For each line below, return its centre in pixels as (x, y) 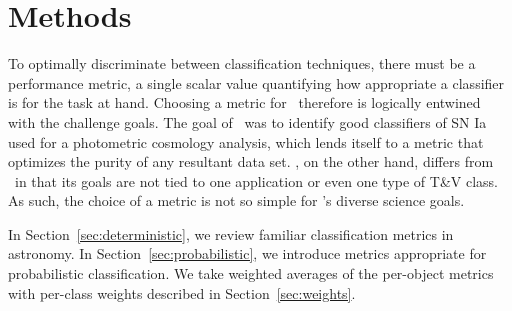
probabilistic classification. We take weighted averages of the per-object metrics (251, 273)
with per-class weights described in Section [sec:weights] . (182, 292)
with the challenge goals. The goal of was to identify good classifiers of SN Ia (247, 121)
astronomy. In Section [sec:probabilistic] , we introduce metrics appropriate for (247, 253)
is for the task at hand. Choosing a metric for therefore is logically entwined (244, 102)
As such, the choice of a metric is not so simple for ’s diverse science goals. (236, 200)
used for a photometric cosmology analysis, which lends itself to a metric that (246, 141)
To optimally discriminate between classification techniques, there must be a (242, 63)
